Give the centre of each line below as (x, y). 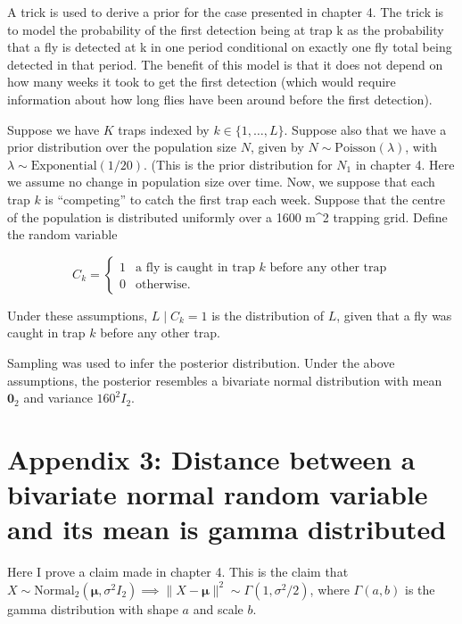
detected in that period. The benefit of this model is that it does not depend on (225, 64)
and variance (58, 398)
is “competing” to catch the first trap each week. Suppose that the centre (245, 199)
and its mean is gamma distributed (227, 529)
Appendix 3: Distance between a (211, 458)
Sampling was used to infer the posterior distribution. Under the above (201, 362)
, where (330, 589)
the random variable (62, 234)
